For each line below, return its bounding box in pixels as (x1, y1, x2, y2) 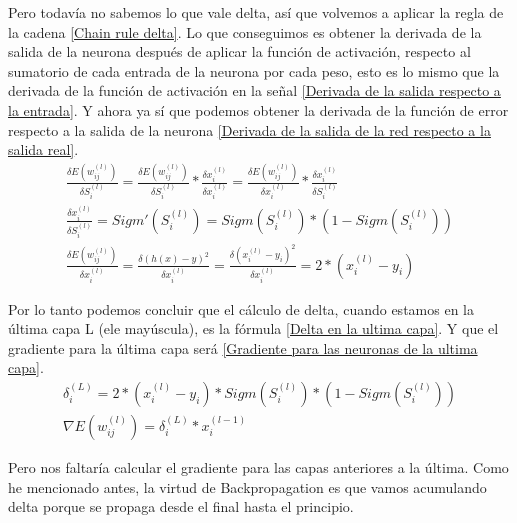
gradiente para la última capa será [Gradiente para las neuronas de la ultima (8, 337, 478, 358)
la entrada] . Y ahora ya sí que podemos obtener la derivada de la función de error (8, 99, 509, 120)
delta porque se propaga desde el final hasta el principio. (8, 496, 354, 517)
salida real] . (8, 139, 79, 160)
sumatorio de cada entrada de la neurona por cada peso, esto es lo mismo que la (8, 60, 500, 81)
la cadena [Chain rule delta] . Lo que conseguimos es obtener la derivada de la (8, 21, 482, 42)
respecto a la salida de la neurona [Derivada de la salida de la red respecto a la (8, 119, 491, 140)
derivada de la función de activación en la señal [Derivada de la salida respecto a (8, 80, 501, 101)
